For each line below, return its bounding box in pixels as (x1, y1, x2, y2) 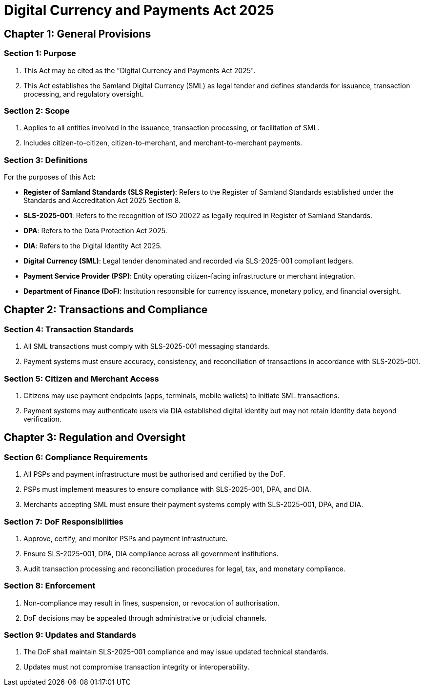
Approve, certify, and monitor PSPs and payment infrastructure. (23, 534, 228, 543)
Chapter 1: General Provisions (4, 27, 151, 40)
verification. (23, 415, 61, 424)
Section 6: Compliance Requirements (4, 452, 148, 462)
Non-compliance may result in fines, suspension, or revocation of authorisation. (23, 598, 280, 607)
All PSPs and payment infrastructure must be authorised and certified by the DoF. (23, 470, 285, 479)
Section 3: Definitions (4, 155, 88, 165)
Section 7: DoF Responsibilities (4, 516, 123, 527)
